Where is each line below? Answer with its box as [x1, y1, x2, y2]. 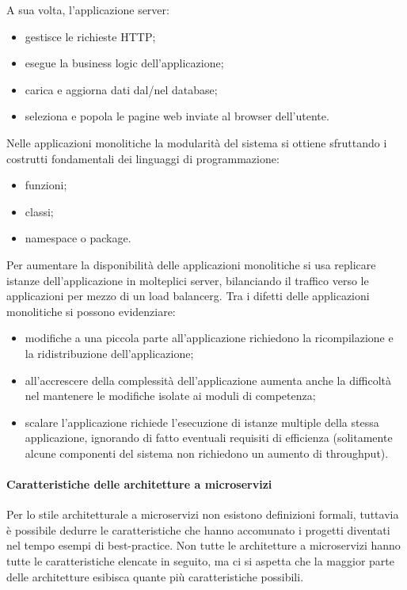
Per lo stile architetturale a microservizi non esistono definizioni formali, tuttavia [6, 506, 399, 523]
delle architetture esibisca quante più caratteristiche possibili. [6, 568, 304, 584]
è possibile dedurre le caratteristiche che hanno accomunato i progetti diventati [6, 521, 390, 538]
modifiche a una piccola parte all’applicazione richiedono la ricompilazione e [25, 329, 394, 346]
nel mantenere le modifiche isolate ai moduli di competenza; [25, 387, 316, 404]
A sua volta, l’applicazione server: [6, 2, 169, 17]
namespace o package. [25, 230, 131, 246]
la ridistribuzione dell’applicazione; [25, 344, 194, 361]
